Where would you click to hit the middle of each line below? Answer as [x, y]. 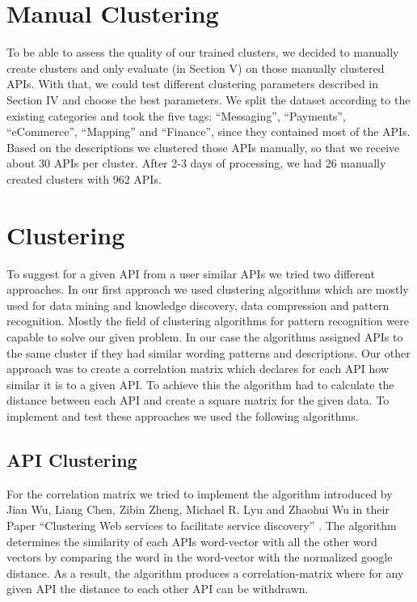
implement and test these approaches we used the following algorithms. [183, 415]
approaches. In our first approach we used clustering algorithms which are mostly [208, 289]
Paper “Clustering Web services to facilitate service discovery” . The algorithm [202, 525]
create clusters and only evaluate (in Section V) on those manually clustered [196, 68]
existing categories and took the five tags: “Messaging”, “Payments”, [176, 115]
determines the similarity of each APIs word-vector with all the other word [192, 541]
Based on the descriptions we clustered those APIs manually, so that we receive [203, 147]
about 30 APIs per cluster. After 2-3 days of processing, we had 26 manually [196, 163]
